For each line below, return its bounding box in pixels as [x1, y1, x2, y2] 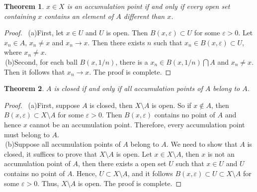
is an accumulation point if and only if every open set [67, 1, 230, 11]
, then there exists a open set [78, 158, 167, 169]
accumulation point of [4, 158, 71, 169]
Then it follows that [4, 66, 65, 77]
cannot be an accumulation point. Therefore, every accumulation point [29, 119, 245, 129]
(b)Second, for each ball [5, 56, 78, 67]
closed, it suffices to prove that [4, 148, 97, 159]
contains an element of [44, 10, 114, 21]
